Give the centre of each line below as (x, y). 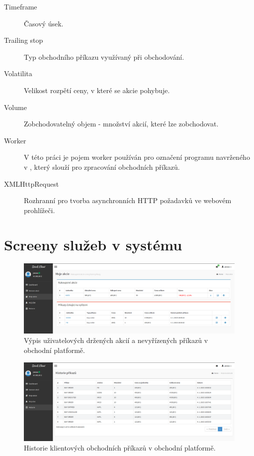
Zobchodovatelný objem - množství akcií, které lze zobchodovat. (121, 124)
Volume (15, 107)
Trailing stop (24, 40)
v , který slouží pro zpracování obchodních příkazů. (102, 167)
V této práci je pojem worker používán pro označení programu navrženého (137, 157)
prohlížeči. (40, 210)
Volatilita (18, 73)
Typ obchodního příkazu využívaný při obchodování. (104, 57)
